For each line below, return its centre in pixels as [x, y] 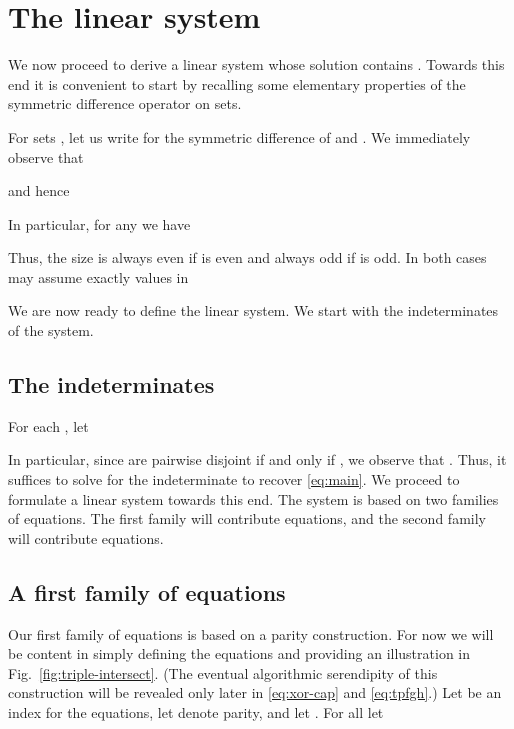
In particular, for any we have [99, 223]
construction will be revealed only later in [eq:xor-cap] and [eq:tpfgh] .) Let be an [255, 692]
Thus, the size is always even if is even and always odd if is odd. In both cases [247, 257]
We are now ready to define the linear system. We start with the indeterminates [253, 310]
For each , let [48, 425]
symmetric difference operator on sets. [125, 103]
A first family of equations [147, 591]
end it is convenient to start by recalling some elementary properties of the [237, 83]
